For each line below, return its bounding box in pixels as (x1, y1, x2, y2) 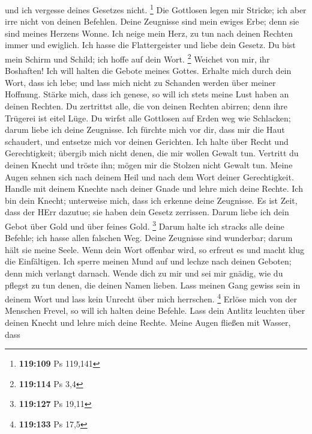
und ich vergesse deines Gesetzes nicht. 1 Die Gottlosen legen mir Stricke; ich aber (5, 2, 307, 16)
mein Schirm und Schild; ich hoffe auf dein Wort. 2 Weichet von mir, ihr (5, 51, 270, 65)
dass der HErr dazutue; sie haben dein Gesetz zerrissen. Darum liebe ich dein (5, 206, 289, 218)
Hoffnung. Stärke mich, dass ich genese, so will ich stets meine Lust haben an (5, 88, 289, 100)
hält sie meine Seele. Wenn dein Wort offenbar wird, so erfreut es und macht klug (5, 243, 304, 255)
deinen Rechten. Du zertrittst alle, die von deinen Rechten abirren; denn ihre (5, 100, 288, 112)
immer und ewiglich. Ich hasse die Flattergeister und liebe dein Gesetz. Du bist (5, 38, 296, 51)
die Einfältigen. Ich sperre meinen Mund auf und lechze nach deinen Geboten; (5, 255, 292, 267)
